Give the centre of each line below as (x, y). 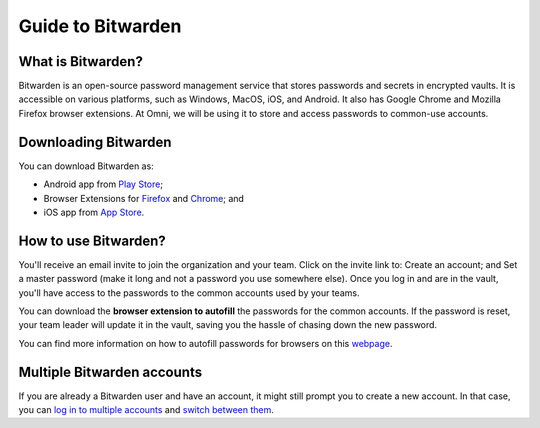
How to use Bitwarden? (92, 240)
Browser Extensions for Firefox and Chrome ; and (144, 198)
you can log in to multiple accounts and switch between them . (146, 410)
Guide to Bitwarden (100, 26)
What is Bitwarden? (81, 61)
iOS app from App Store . (94, 212)
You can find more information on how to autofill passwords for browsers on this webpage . (205, 343)
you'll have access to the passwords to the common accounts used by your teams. (189, 292)
